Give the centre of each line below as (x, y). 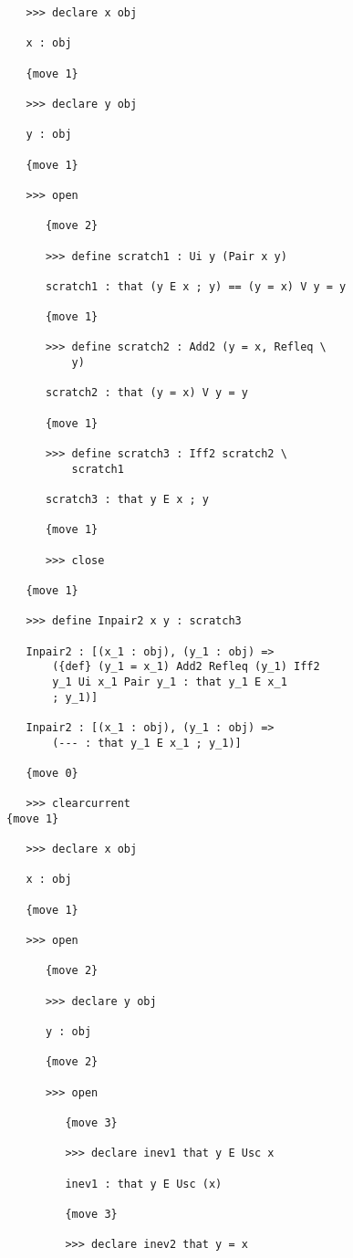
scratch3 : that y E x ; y (127, 499)
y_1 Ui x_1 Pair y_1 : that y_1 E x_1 (170, 681)
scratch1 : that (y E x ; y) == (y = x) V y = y (196, 286)
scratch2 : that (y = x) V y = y (146, 393)
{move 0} (52, 773)
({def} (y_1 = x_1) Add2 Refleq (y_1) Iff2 (186, 667)
